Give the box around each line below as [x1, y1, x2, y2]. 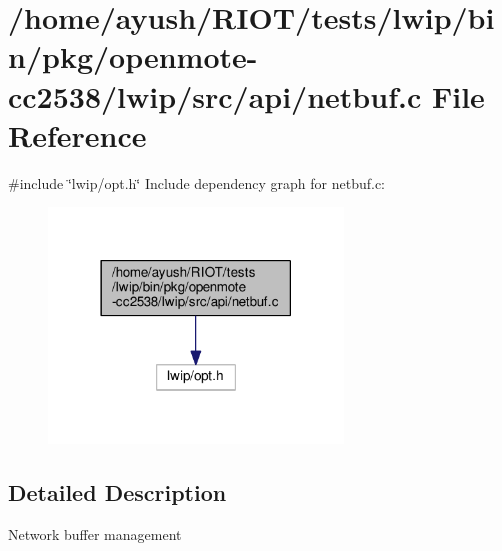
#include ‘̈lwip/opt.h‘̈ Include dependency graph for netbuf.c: [8, 172, 385, 193]
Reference [8, 114, 147, 155]
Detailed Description [8, 477, 227, 508]
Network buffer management [8, 524, 182, 545]
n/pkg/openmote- [8, 36, 258, 77]
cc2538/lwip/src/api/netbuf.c [8, 75, 422, 116]
